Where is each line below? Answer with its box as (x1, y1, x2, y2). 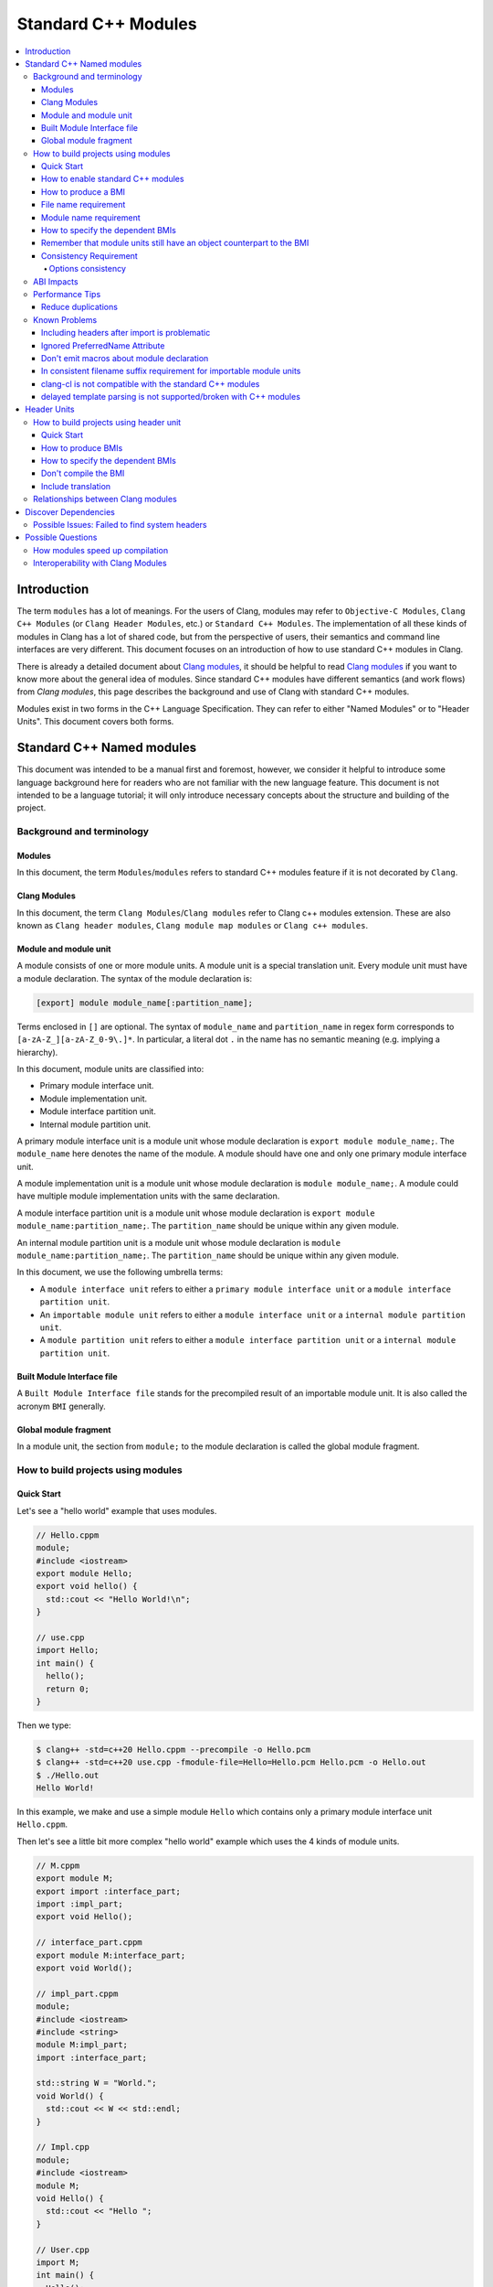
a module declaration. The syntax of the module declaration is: (16, 972, 253, 983)
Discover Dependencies (25, 506, 116, 517)
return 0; (46, 1683, 90, 1694)
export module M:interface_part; (36, 1949, 186, 1960)
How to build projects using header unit (33, 416, 182, 427)
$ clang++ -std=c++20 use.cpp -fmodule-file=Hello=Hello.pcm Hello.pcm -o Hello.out (36, 1757, 426, 1767)
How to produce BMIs (41, 442, 123, 453)
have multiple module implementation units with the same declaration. (16, 1190, 280, 1202)
